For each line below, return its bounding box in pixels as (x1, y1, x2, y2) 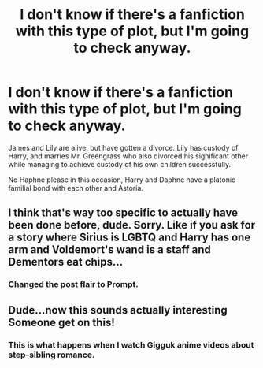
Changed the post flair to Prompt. (8, 279, 139, 290)
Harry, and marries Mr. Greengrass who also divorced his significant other (8, 151, 249, 161)
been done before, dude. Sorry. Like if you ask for (8, 218, 256, 232)
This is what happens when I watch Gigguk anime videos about (8, 339, 254, 350)
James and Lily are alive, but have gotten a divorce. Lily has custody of (8, 143, 239, 152)
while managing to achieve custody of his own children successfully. (8, 159, 232, 169)
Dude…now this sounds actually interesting (8, 303, 228, 317)
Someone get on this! (8, 315, 116, 329)
